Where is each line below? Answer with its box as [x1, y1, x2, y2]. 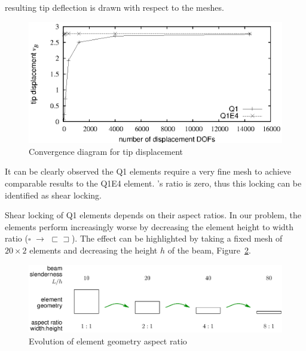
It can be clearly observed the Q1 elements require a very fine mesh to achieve [5, 165, 292, 178]
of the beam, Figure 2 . [167, 243, 251, 256]
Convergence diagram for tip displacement [29, 145, 183, 157]
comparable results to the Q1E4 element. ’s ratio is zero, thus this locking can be [5, 176, 302, 189]
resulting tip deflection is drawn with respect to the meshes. [5, 1, 224, 13]
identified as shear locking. [5, 188, 102, 201]
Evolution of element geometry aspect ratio [29, 334, 187, 347]
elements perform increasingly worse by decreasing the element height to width [5, 220, 294, 233]
